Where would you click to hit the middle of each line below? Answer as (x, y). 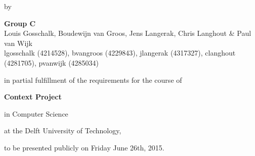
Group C (20, 23)
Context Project (33, 97)
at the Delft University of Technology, (63, 131)
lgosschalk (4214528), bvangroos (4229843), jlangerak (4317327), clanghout (120, 53)
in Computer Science (36, 113)
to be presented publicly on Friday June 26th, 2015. (84, 147)
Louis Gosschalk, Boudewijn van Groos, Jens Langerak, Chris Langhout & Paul (128, 33)
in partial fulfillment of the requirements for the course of (93, 80)
